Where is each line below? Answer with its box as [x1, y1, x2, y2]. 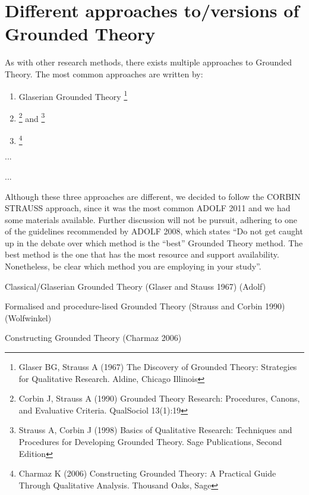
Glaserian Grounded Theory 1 [18, 88, 128, 102]
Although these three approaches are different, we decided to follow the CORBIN [5, 190, 301, 202]
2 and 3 [18, 110, 45, 124]
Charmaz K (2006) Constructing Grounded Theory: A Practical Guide [18, 467, 276, 480]
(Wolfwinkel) [5, 311, 52, 324]
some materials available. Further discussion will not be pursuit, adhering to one [5, 213, 298, 225]
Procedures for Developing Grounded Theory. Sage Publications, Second [18, 436, 282, 448]
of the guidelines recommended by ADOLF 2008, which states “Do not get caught [5, 225, 303, 237]
